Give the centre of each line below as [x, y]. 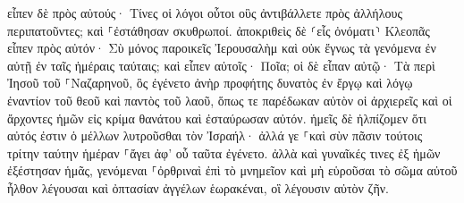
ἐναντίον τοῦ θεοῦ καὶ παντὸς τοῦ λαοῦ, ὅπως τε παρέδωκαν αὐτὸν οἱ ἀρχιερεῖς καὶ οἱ [230, 100]
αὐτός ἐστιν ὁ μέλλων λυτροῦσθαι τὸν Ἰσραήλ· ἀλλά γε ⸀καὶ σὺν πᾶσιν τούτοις [215, 135]
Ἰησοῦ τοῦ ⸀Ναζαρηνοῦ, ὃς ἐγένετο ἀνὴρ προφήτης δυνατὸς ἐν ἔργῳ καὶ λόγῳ [210, 83]
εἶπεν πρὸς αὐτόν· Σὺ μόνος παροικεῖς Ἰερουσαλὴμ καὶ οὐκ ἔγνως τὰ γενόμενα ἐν [222, 48]
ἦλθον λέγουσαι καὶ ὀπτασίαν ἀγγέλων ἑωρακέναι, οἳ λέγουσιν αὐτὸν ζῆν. [198, 187]
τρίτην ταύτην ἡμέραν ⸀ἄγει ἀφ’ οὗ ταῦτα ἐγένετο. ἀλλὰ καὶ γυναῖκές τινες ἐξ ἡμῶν [224, 152]
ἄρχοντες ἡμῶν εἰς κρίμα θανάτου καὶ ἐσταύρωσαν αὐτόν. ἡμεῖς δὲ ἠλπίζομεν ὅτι [217, 118]
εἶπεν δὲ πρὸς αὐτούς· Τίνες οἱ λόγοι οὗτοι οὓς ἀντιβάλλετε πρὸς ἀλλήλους [205, 13]
